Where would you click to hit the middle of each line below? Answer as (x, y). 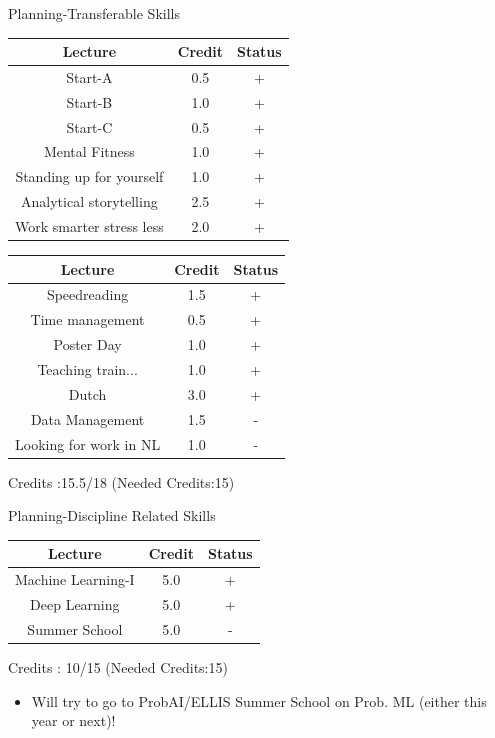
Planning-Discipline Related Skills (112, 515)
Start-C (89, 126)
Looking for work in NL (88, 443)
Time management (87, 319)
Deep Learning (75, 603)
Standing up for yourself (89, 176)
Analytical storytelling (89, 201)
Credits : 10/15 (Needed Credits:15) (118, 666)
